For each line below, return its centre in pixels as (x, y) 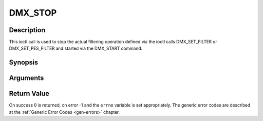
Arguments (27, 78)
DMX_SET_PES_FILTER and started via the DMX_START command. (76, 48)
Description (27, 30)
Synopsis (24, 63)
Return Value (29, 93)
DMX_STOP (33, 13)
